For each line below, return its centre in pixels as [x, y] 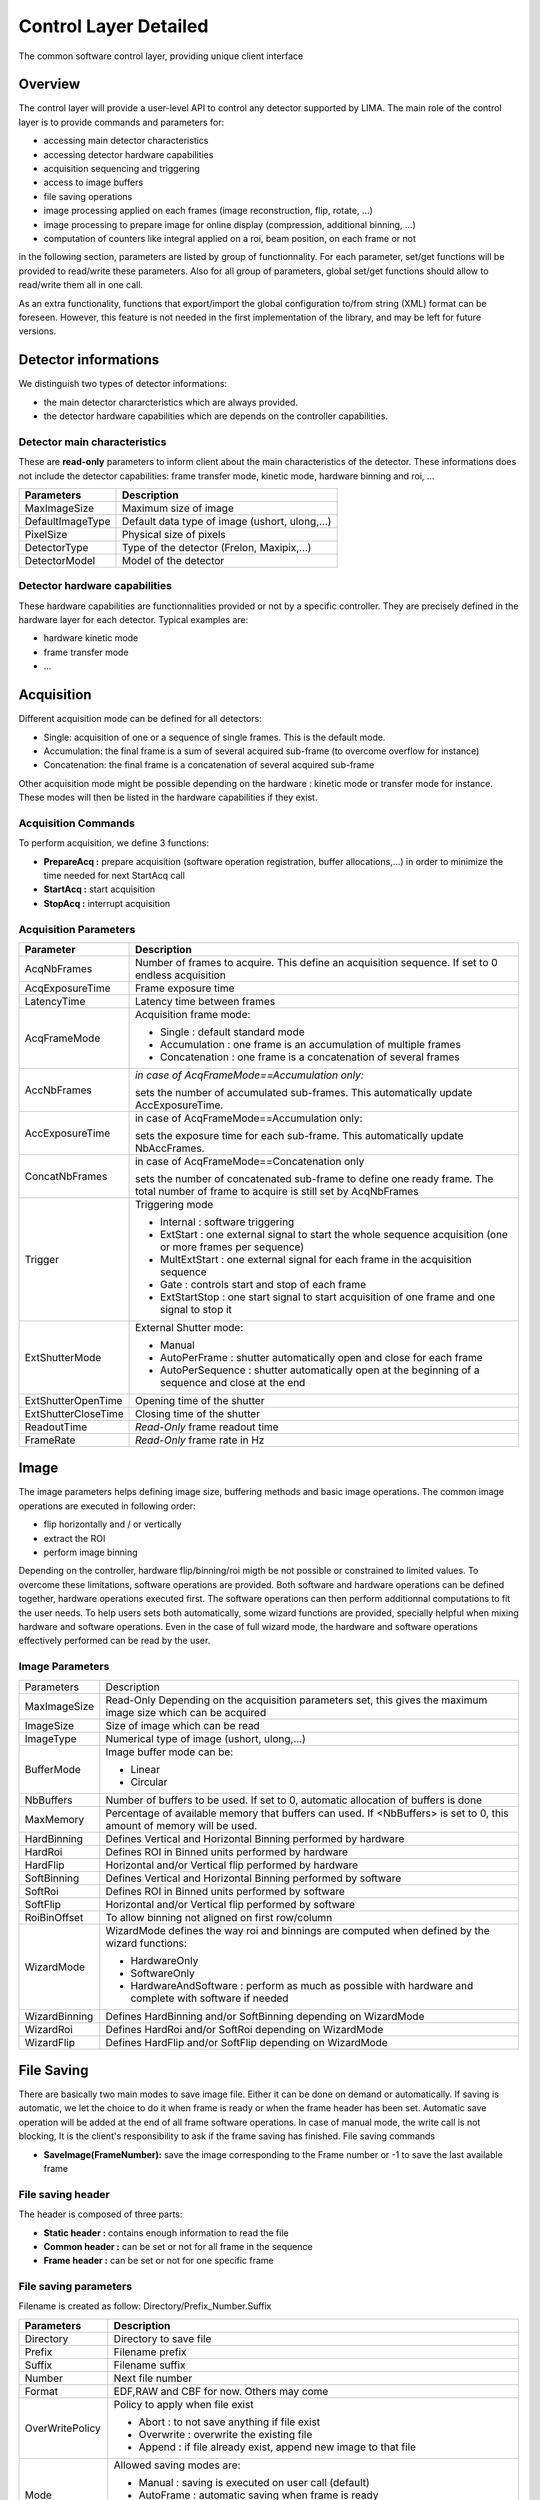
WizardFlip [49, 2042]
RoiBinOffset [54, 1917]
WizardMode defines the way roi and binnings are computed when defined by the [297, 1930]
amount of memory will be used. [181, 1825]
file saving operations [88, 196]
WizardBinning [59, 2016]
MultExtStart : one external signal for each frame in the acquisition [316, 1259]
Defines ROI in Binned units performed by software [225, 1891]
